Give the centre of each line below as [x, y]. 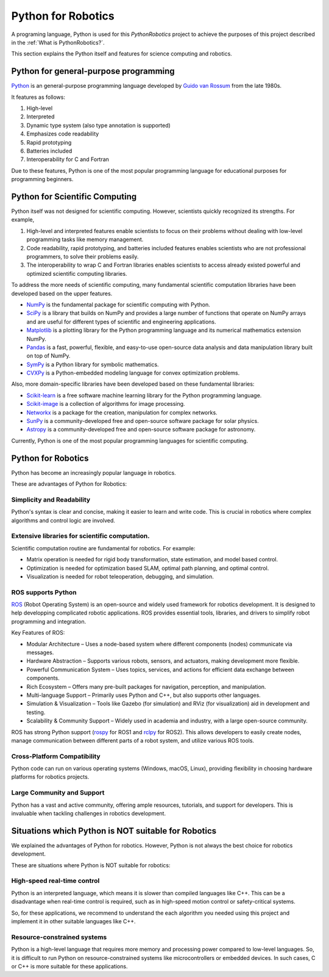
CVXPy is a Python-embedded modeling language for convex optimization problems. [133, 373]
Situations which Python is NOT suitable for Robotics [114, 831]
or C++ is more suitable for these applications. [69, 966]
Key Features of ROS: [38, 633]
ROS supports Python [44, 592]
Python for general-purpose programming [93, 71]
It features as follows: [38, 97]
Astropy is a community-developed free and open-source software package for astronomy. [141, 430]
